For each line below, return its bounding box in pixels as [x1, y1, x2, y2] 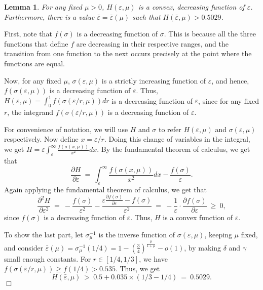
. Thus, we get [115, 263, 160, 274]
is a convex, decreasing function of [138, 2, 245, 12]
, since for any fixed [198, 95, 259, 106]
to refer [159, 123, 181, 134]
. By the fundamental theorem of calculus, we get [97, 144, 250, 154]
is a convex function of [163, 212, 233, 223]
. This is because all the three [164, 28, 256, 39]
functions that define [4, 38, 68, 49]
